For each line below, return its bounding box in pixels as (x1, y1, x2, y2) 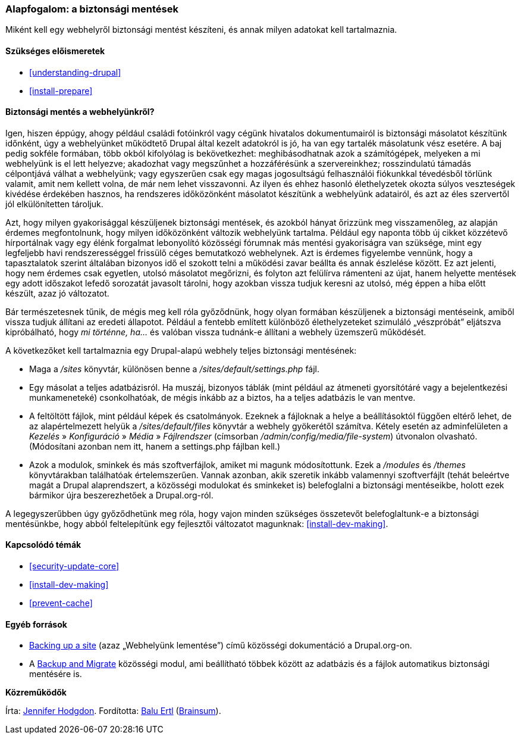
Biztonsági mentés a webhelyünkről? (5, 107, 155, 117)
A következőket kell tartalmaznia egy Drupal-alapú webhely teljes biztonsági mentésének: (5, 345, 357, 356)
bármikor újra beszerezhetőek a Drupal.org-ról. (29, 489, 214, 500)
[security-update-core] (29, 561, 120, 572)
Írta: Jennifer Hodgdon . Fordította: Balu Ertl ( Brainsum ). (5, 706, 221, 716)
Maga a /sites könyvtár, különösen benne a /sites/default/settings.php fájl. (29, 363, 320, 374)
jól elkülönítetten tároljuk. (5, 198, 103, 209)
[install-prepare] (29, 85, 93, 96)
